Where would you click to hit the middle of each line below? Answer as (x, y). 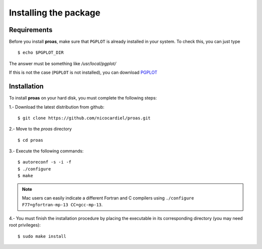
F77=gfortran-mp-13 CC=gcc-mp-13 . (62, 205)
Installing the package (55, 13)
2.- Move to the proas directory (41, 129)
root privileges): (25, 225)
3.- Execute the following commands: (46, 151)
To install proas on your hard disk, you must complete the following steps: (83, 98)
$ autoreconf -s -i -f (45, 162)
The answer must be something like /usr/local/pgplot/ (63, 64)
